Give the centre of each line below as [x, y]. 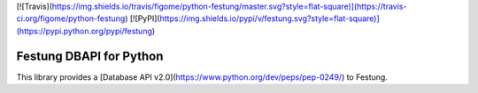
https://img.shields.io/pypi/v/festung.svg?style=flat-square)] [270, 18]
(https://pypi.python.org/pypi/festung [84, 31]
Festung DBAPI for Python [90, 56]
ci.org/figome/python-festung [71, 18]
